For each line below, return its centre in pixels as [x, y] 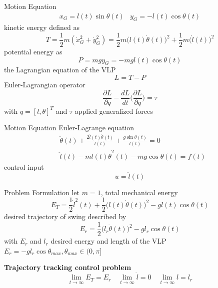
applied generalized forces [114, 111]
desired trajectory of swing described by [65, 216]
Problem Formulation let [42, 192]
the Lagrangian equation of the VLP [60, 70]
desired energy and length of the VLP [108, 241]
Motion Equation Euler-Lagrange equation [69, 128]
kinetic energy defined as [42, 27]
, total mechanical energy [139, 192]
